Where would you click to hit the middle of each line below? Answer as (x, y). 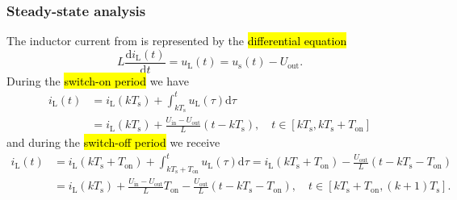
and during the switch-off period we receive (113, 142)
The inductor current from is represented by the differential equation (177, 41)
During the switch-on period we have (98, 80)
